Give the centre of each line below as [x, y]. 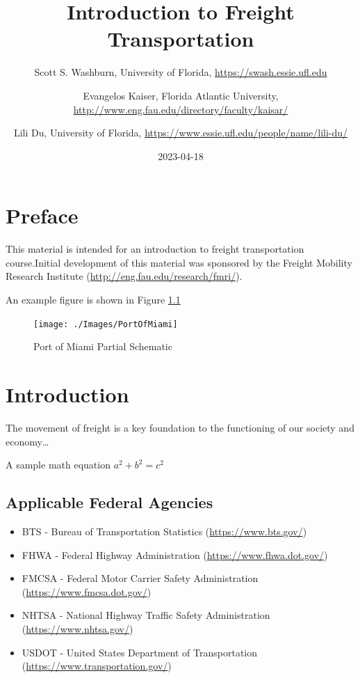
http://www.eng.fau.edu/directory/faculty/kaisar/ [181, 109]
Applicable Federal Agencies [109, 502]
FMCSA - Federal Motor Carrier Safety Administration [140, 578]
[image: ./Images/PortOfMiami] [106, 324]
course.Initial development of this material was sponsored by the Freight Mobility [179, 262]
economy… [27, 441]
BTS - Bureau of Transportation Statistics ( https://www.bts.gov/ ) [164, 531]
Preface [42, 215]
